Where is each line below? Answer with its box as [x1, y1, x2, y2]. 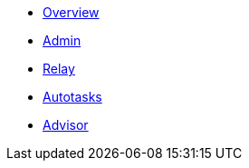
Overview [43, 5, 100, 20]
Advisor [43, 117, 89, 133]
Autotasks [43, 89, 102, 104]
